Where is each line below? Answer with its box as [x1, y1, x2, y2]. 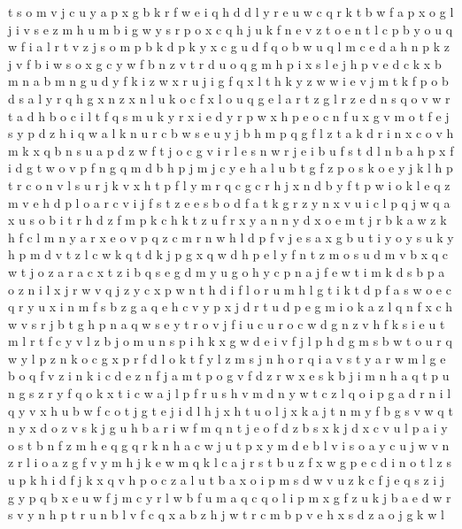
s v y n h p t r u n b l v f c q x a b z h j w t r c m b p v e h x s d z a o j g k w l [8, 505, 444, 524]
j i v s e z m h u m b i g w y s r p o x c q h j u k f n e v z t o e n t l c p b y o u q [8, 19, 453, 38]
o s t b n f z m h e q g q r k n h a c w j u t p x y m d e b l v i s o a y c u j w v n [8, 435, 450, 454]
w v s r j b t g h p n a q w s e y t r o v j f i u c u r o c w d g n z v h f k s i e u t [8, 314, 445, 333]
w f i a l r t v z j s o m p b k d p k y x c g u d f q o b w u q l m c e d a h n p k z [8, 37, 450, 56]
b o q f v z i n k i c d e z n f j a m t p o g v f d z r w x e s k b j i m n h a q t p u [8, 366, 450, 385]
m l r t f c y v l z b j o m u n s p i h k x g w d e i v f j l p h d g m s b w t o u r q [8, 332, 452, 350]
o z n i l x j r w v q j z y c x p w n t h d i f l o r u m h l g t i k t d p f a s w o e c [8, 280, 451, 298]
